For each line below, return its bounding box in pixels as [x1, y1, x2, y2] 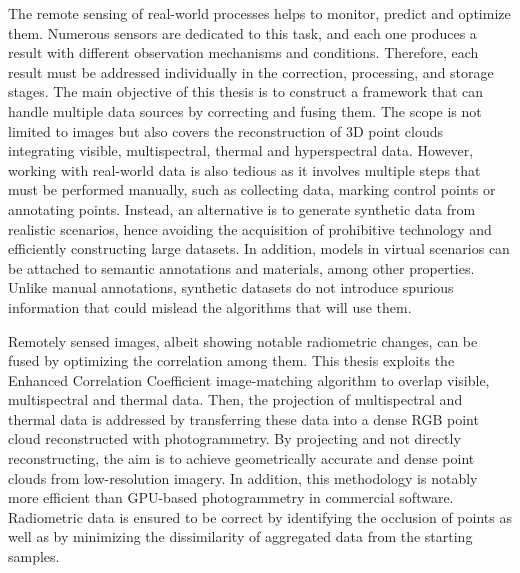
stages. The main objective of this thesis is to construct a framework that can [8, 81, 484, 102]
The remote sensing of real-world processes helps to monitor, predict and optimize [8, 3, 511, 23]
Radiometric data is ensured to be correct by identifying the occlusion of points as [8, 506, 512, 527]
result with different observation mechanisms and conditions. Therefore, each [8, 42, 479, 63]
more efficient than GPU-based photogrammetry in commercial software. [8, 487, 454, 508]
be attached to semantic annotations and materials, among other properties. [8, 257, 475, 278]
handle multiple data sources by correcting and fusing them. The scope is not [8, 100, 482, 121]
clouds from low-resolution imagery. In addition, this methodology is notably [8, 467, 478, 488]
